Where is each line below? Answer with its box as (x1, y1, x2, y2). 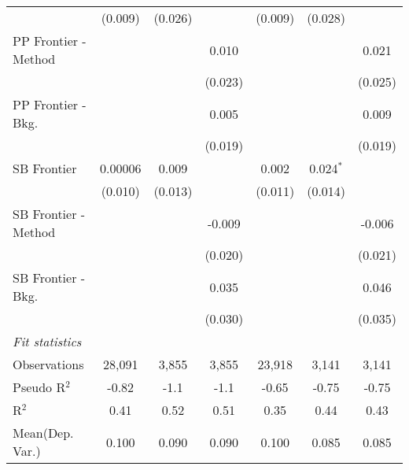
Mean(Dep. (13, 424, 74, 442)
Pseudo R (13, 378, 66, 396)
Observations (13, 355, 84, 373)
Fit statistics (13, 332, 82, 350)
